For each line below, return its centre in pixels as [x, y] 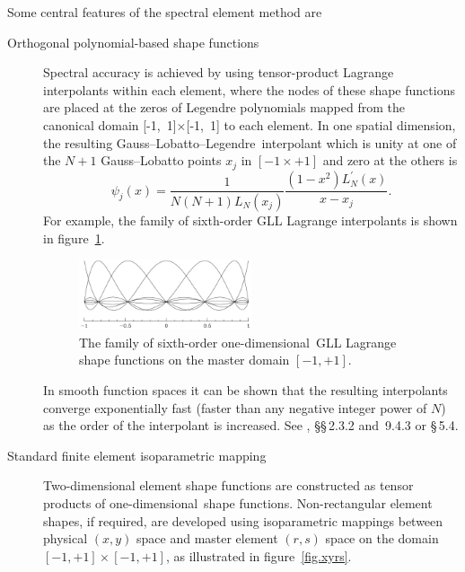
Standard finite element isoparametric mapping [137, 455]
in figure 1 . [74, 238]
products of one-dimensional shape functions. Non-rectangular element [238, 502]
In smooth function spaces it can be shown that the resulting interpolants [246, 389]
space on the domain [382, 538]
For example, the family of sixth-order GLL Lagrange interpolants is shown [250, 220]
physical [66, 538]
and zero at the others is [390, 160]
